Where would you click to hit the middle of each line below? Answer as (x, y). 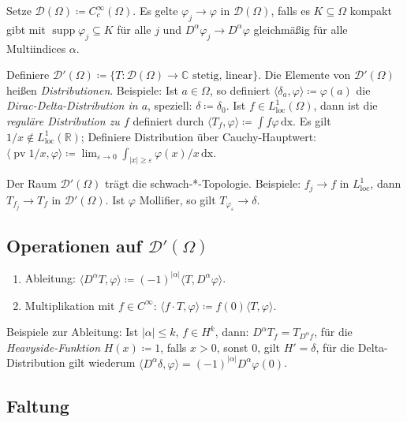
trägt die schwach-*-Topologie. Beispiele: (203, 183)
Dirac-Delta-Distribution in (72, 105)
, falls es (290, 10)
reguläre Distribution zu (63, 120)
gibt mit (26, 29)
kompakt (371, 10)
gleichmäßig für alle (301, 29)
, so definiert (240, 90)
